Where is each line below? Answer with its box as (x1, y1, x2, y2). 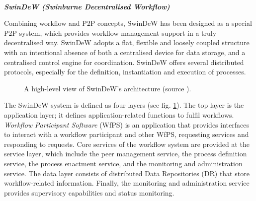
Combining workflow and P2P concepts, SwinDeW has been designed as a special (4, 18, 252, 28)
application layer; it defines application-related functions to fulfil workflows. (4, 109, 234, 120)
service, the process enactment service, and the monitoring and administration (4, 158, 243, 168)
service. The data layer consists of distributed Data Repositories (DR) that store (4, 168, 250, 178)
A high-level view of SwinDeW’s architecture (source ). (24, 83, 191, 93)
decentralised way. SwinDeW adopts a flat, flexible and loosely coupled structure (4, 37, 250, 48)
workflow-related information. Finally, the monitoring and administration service (4, 178, 250, 188)
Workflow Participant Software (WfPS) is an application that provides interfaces (4, 119, 249, 130)
